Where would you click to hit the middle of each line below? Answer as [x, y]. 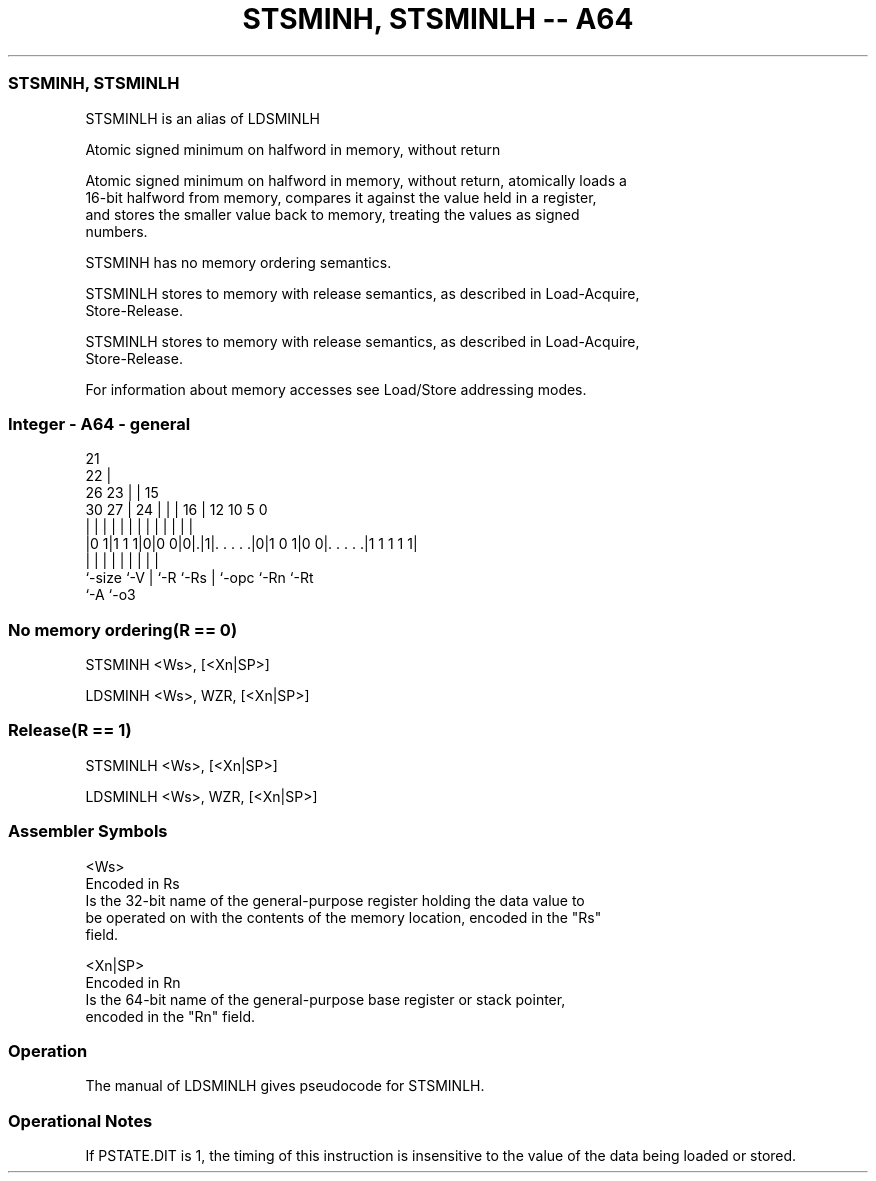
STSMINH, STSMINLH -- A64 [438, 19]
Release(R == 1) [70, 730]
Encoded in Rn [133, 982]
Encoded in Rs [132, 883]
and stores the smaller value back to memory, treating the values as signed [332, 214]
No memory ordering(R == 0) [123, 629]
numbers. [116, 231]
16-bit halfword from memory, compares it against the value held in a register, [341, 197]
